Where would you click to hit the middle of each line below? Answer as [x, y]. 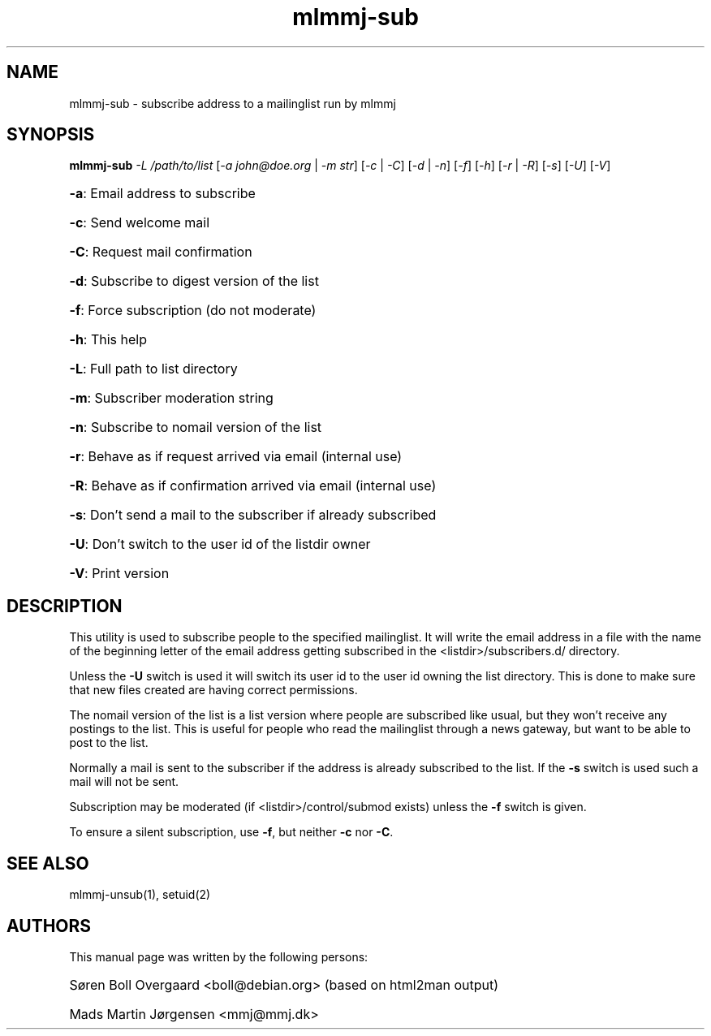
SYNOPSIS [51, 135]
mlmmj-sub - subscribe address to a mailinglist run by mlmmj [233, 103]
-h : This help [108, 340]
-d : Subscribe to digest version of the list [194, 281]
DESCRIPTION [65, 606]
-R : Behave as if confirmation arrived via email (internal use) [253, 486]
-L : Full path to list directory [153, 369]
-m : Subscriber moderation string [171, 398]
